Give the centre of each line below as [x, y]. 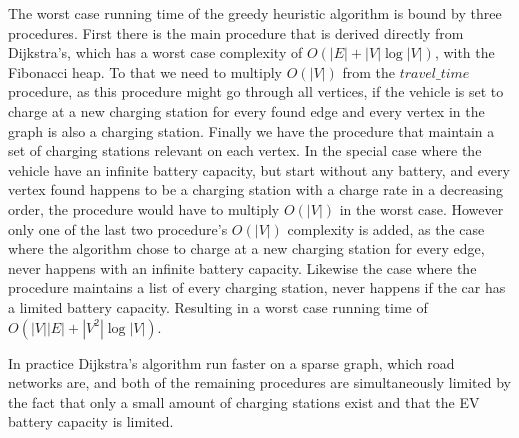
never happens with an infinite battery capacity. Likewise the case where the [242, 267]
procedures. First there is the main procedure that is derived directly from [236, 32]
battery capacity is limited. [91, 421]
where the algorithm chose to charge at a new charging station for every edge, [246, 248]
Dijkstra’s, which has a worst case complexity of [155, 52]
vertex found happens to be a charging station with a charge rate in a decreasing [256, 189]
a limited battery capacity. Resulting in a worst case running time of [218, 306]
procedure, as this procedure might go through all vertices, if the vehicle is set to [256, 91]
